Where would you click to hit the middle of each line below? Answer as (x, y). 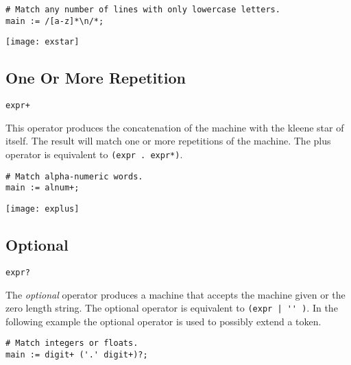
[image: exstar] (43, 42)
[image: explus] (43, 209)
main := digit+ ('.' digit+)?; (77, 355)
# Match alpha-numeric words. (74, 176)
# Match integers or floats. (72, 343)
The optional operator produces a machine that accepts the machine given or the (175, 294)
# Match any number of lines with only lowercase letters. (143, 10)
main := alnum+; (43, 188)
